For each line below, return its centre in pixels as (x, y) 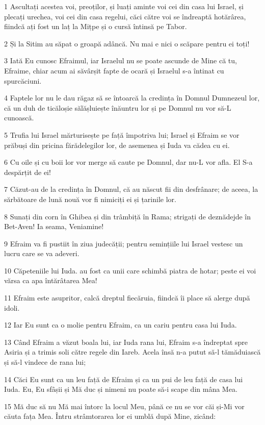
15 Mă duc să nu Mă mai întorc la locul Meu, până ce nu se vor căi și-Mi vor (124, 406)
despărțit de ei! (28, 172)
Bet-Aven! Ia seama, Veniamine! (54, 226)
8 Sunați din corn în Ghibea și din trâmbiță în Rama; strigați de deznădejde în (128, 216)
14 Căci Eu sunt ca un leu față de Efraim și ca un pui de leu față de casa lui (124, 379)
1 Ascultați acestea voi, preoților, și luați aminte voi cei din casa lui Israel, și (124, 6)
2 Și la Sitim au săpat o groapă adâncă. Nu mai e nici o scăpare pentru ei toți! (127, 43)
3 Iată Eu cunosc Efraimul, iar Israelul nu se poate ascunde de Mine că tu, (121, 60)
